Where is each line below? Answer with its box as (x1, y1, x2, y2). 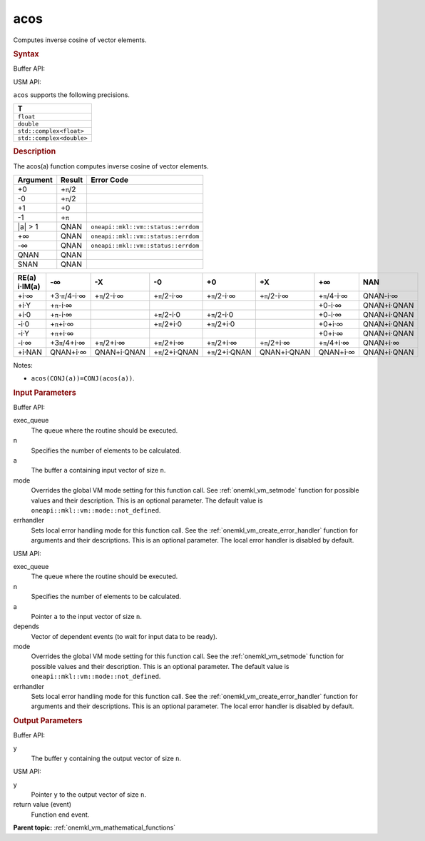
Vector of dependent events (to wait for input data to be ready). (31, 632, 217, 640)
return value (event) (13, 800, 71, 809)
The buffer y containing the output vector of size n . (31, 754, 182, 762)
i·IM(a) (17, 282, 41, 292)
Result (61, 175, 83, 185)
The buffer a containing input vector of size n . (31, 466, 166, 475)
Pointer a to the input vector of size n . (31, 612, 143, 620)
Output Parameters (13, 715, 83, 725)
